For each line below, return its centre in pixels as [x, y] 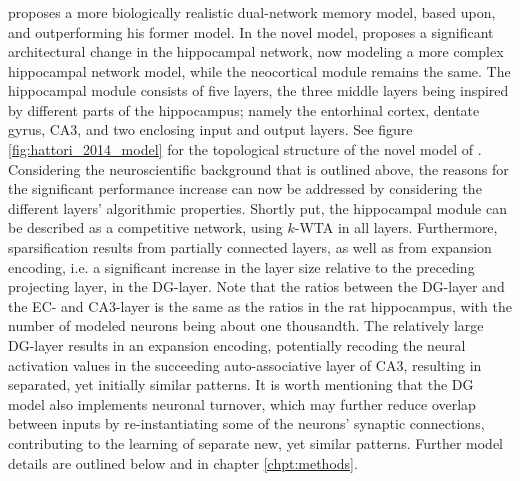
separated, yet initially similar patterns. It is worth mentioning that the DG [241, 384]
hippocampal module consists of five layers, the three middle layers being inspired [258, 90]
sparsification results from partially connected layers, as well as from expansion [250, 247]
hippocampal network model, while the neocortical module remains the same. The [259, 70]
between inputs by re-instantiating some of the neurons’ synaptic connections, [246, 423]
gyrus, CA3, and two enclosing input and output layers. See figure [210, 129]
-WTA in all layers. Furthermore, [396, 227]
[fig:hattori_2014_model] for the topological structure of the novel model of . [245, 149]
